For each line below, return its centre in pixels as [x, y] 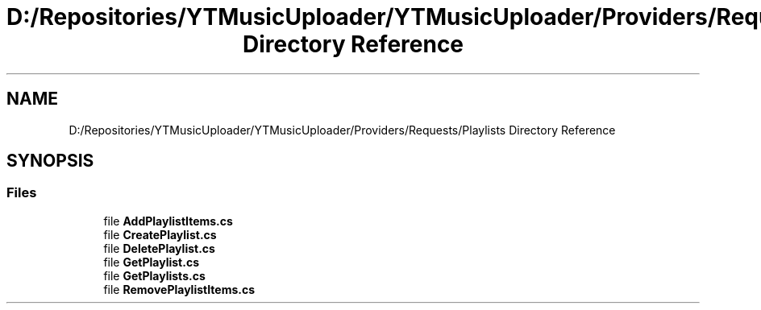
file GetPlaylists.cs [154, 275]
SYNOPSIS [50, 161]
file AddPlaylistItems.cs [168, 221]
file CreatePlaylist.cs [160, 234]
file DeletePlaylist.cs [159, 248]
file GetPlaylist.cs [151, 262]
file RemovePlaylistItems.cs [179, 289]
